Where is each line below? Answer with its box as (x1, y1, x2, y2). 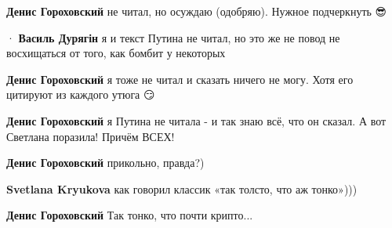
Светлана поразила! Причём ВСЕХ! (6, 128, 175, 144)
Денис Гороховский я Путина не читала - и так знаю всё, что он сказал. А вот (6, 112, 387, 128)
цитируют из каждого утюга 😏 (6, 86, 155, 103)
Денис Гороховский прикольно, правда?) (6, 154, 205, 171)
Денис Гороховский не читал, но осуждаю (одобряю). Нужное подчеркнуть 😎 (6, 3, 387, 19)
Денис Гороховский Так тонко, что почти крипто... (6, 207, 253, 223)
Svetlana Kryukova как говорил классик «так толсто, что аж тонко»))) (6, 180, 358, 197)
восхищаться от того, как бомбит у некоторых (6, 45, 226, 61)
